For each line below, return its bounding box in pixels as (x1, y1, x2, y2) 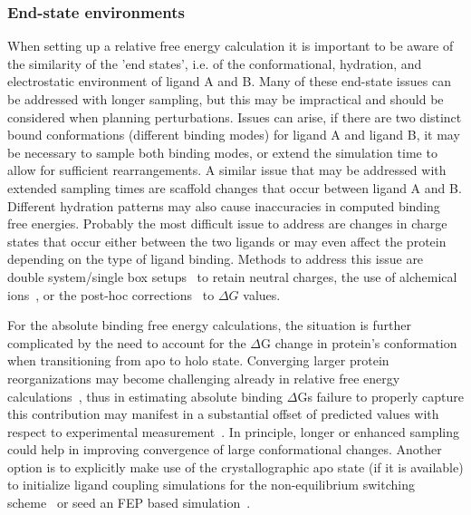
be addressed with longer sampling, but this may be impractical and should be (7, 90, 444, 108)
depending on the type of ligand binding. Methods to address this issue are (7, 249, 424, 268)
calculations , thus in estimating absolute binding (7, 386, 284, 405)
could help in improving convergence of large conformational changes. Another (7, 440, 442, 459)
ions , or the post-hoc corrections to (7, 285, 215, 304)
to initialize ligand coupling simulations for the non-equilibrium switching (7, 475, 415, 494)
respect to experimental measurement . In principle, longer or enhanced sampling (7, 422, 460, 441)
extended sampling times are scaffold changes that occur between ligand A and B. (7, 178, 462, 197)
